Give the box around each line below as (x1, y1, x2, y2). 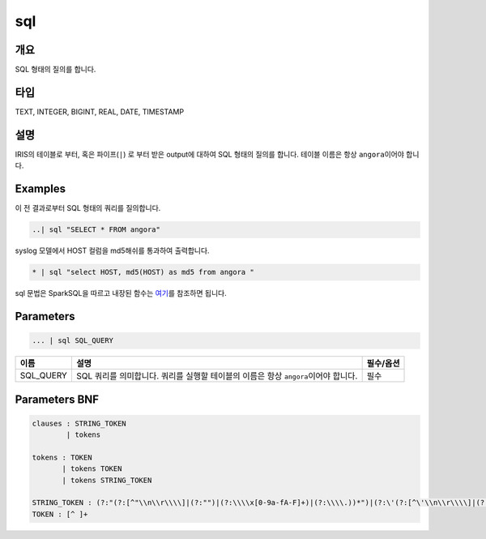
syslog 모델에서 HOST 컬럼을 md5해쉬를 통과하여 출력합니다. (15, 246, 210, 255)
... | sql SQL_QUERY (32, 336, 113, 345)
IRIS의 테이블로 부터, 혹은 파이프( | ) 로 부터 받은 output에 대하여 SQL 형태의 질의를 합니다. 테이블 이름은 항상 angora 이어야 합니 (15, 149, 420, 159)
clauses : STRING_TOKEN (32, 418, 127, 428)
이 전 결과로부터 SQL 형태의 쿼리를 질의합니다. (15, 203, 161, 213)
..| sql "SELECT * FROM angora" (32, 225, 161, 234)
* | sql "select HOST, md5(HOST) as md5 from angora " (32, 267, 254, 277)
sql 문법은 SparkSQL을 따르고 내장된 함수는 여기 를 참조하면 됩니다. (15, 289, 227, 298)
